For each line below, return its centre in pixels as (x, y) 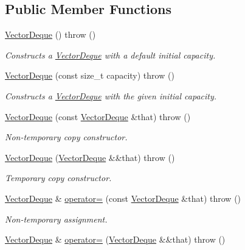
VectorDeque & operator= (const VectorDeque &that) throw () (123, 198)
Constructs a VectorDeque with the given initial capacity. (111, 95)
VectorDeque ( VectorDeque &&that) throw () (90, 157)
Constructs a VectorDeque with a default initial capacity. (110, 55)
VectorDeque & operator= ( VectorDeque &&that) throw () (115, 239)
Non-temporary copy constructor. (66, 137)
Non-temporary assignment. (56, 219)
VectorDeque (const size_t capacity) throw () (90, 75)
